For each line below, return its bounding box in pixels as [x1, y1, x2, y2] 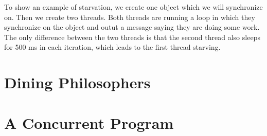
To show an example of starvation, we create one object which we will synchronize [4, 2, 263, 12]
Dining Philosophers [4, 72, 151, 93]
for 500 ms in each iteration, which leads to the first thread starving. [4, 42, 221, 52]
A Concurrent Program [4, 112, 174, 133]
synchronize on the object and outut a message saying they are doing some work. [4, 22, 260, 32]
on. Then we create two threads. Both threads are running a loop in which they [4, 11, 255, 22]
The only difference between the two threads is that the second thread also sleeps [4, 31, 260, 42]
